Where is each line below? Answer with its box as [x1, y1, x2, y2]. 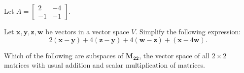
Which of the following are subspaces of [4, 50, 124, 60]
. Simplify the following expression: [135, 26, 241, 36]
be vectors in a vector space [45, 26, 129, 36]
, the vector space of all [139, 50, 210, 60]
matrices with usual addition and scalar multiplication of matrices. [4, 60, 206, 70]
